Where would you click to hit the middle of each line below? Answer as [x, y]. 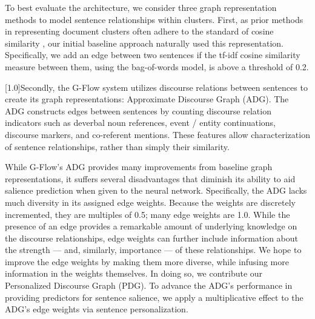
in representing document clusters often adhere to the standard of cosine [139, 31]
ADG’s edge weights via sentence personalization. [97, 309]
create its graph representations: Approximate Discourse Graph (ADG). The [147, 99]
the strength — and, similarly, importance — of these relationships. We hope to [153, 250]
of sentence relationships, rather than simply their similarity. [117, 146]
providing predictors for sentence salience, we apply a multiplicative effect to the [154, 297]
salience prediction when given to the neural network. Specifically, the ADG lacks [156, 190]
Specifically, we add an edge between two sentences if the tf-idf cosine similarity [153, 55]
